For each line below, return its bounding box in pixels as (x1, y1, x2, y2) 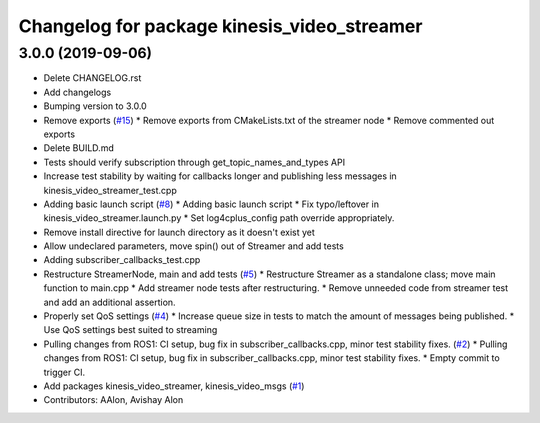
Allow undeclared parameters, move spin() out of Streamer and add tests (43, 240, 344, 252)
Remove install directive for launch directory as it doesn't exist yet (43, 226, 315, 238)
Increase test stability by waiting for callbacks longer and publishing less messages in (43, 170, 397, 182)
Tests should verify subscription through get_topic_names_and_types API (43, 156, 345, 168)
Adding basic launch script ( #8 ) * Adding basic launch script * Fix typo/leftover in (43, 198, 380, 210)
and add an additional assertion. (43, 296, 176, 308)
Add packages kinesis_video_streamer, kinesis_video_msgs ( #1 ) (43, 380, 305, 392)
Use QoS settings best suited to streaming (43, 324, 218, 336)
